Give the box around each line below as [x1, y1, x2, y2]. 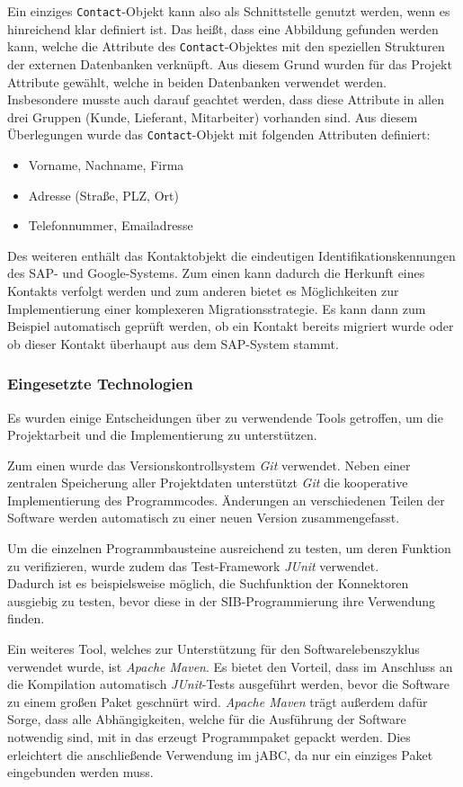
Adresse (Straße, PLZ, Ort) [28, 185, 179, 204]
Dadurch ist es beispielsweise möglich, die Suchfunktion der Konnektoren [7, 574, 409, 593]
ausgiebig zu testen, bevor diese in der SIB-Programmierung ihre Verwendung [7, 591, 436, 610]
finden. [7, 609, 45, 628]
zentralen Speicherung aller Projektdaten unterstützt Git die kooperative [7, 473, 408, 492]
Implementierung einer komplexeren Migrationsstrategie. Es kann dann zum [7, 299, 426, 317]
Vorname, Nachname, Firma [28, 155, 184, 174]
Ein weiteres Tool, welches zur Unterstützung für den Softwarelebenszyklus [7, 639, 420, 658]
